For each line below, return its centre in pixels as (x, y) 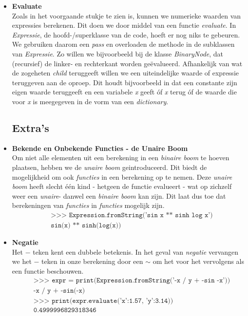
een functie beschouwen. (48, 270)
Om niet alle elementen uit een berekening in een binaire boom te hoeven (121, 158)
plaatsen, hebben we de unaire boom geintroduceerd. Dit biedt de (109, 167)
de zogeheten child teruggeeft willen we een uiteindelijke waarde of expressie (125, 73)
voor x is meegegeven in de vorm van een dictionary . (90, 101)
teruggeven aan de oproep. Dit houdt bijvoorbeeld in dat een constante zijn (124, 82)
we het (22, 261)
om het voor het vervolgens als (199, 261)
